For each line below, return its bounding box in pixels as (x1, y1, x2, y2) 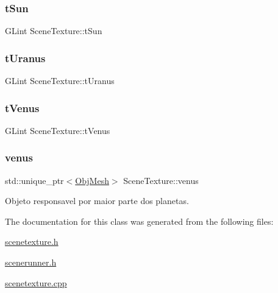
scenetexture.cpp (5, 276, 67, 289)
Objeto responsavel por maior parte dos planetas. (5, 194, 189, 207)
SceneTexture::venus (123, 174, 199, 186)
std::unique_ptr (5, 174, 64, 186)
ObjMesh (75, 174, 109, 186)
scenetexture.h (5, 235, 59, 248)
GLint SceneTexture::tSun (5, 24, 102, 37)
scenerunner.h (5, 256, 57, 269)
